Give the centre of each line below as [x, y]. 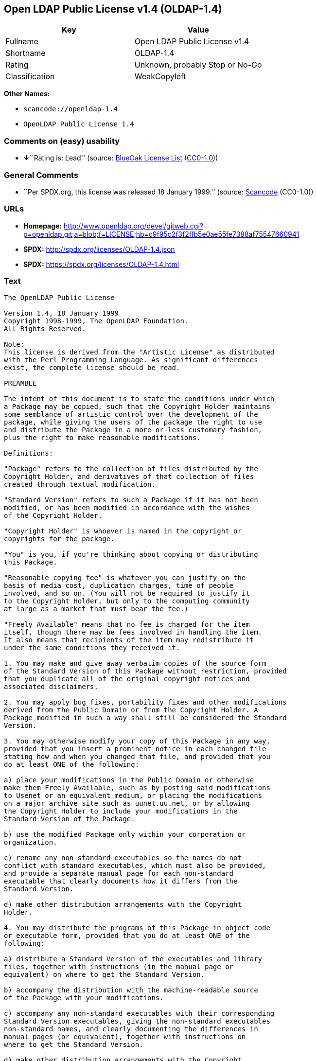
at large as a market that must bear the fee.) [96, 609]
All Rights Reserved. [45, 329]
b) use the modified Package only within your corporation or [125, 835]
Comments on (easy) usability [62, 141]
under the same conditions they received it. [92, 648]
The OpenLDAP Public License [59, 298]
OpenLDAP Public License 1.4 [79, 124]
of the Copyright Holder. [53, 516]
